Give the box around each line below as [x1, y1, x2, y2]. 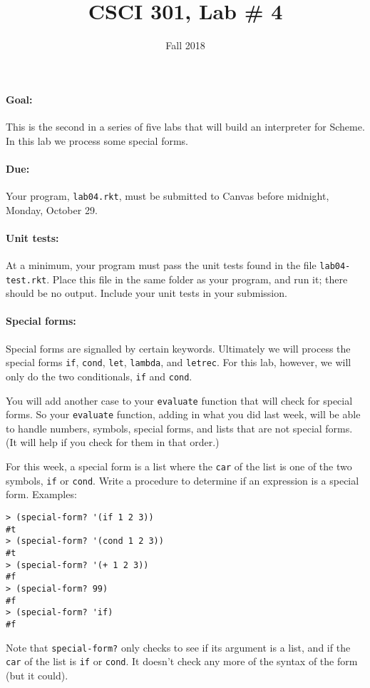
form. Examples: [6, 487, 77, 502]
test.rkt [6, 275, 47, 285]
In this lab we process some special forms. [6, 133, 188, 148]
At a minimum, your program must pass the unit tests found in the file [6, 257, 317, 272]
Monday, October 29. [6, 202, 98, 217]
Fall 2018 [165, 38, 205, 53]
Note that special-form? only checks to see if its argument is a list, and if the [6, 639, 351, 654]
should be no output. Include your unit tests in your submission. [6, 285, 287, 300]
